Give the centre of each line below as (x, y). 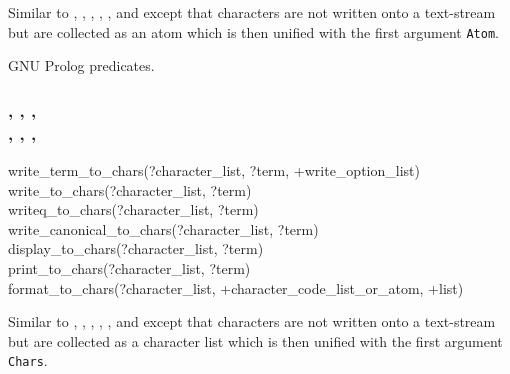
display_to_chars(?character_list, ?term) (136, 248)
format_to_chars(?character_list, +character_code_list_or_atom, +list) (236, 287)
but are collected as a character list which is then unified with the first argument (255, 340)
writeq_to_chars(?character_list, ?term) (133, 209)
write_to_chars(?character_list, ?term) (130, 189)
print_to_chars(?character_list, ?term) (129, 267)
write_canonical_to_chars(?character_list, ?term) (163, 228)
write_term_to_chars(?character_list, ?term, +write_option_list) (214, 169)
